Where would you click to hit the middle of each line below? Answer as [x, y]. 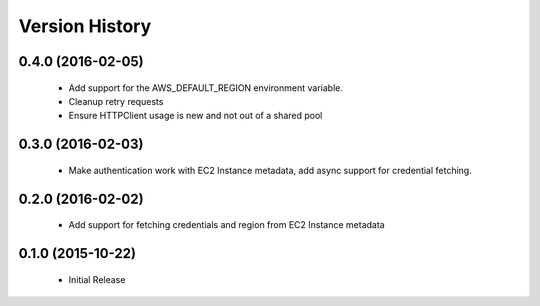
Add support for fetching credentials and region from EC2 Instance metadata [226, 225]
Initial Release [97, 279]
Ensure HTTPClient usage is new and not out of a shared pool [195, 116]
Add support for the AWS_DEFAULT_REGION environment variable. [206, 87]
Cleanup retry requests [116, 101]
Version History [85, 26]
